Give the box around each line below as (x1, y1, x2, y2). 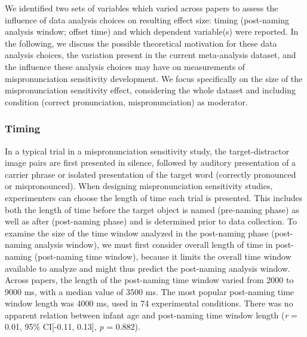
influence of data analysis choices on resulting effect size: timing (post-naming (5, 13, 290, 26)
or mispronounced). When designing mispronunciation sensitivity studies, (5, 180, 273, 192)
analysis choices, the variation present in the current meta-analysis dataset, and (5, 48, 296, 61)
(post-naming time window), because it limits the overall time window (34, 250, 291, 262)
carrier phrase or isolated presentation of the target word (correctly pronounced (5, 168, 296, 180)
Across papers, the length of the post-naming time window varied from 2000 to (5, 274, 294, 286)
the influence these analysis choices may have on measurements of (5, 60, 245, 72)
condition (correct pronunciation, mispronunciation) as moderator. (5, 95, 248, 108)
